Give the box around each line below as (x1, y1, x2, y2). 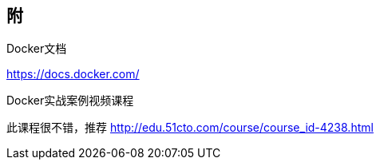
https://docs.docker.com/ (6, 67, 140, 81)
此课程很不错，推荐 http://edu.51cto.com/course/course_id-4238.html (6, 121, 374, 135)
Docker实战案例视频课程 (6, 93, 134, 108)
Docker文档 (6, 41, 67, 56)
